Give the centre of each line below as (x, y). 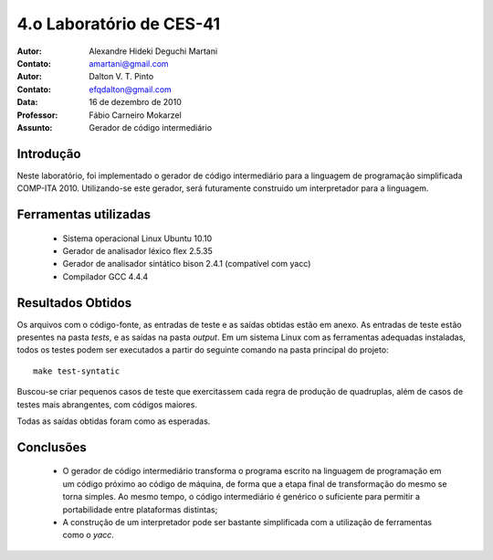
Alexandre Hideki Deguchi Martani (153, 51)
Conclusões (52, 447)
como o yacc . (88, 535)
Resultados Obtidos (74, 303)
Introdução (49, 154)
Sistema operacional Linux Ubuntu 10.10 (137, 238)
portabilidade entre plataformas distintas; (140, 509)
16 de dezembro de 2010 (135, 102)
